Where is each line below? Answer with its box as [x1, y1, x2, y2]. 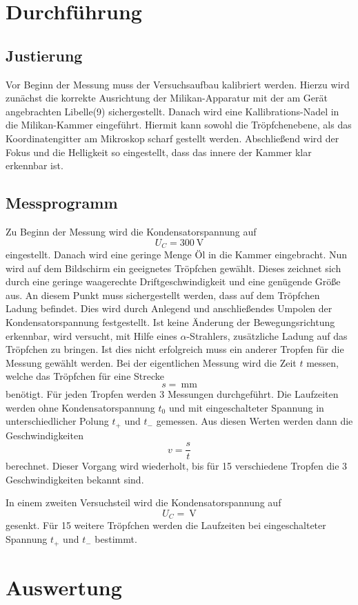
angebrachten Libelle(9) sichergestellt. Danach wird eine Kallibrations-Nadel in [6, 104, 339, 118]
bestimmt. [95, 532, 137, 546]
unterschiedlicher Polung [6, 414, 109, 428]
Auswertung [6, 573, 122, 601]
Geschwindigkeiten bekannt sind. [6, 472, 144, 486]
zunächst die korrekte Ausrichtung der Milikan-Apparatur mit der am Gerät [6, 90, 328, 105]
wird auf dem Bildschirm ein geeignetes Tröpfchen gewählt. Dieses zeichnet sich [6, 260, 341, 275]
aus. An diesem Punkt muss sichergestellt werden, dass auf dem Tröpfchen [6, 287, 320, 302]
